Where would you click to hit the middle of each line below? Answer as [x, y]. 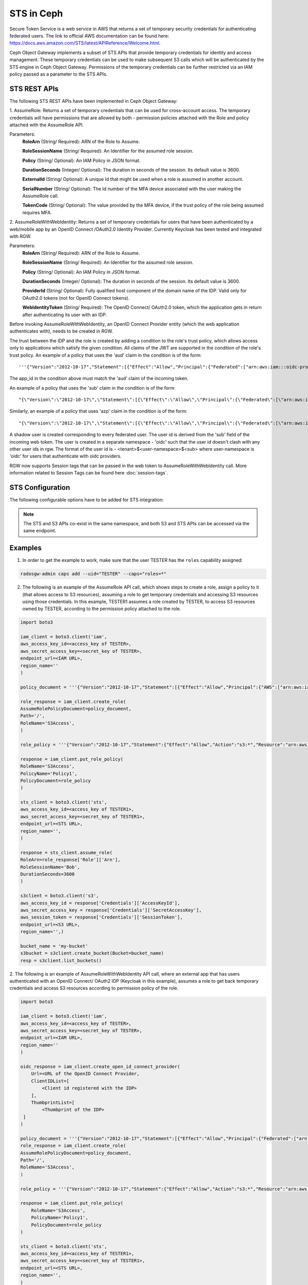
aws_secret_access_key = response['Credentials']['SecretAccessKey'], [111, 910]
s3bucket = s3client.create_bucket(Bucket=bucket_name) [92, 953]
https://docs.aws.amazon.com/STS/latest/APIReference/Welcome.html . [85, 43]
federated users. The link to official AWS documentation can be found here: [89, 35]
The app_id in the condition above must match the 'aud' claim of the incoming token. [99, 378]
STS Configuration [40, 488]
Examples [26, 548]
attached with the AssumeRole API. [47, 125]
